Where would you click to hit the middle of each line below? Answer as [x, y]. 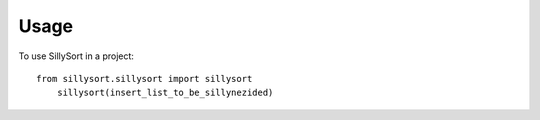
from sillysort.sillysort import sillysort [144, 78]
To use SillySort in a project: [76, 56]
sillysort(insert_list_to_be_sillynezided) [165, 93]
